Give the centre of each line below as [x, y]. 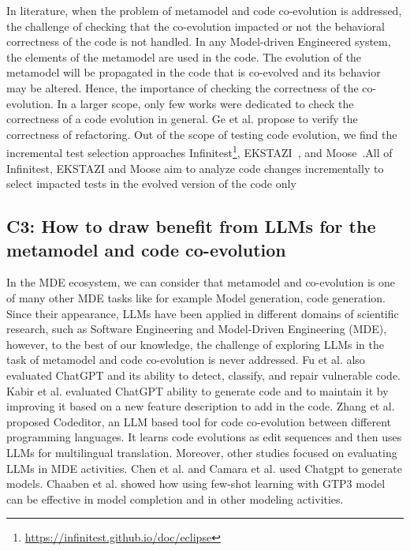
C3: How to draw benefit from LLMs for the [191, 226]
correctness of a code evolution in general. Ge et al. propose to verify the [182, 119]
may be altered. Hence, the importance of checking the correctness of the [183, 87]
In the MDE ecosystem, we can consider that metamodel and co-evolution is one [201, 282]
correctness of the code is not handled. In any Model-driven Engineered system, [199, 41]
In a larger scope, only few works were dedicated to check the [205, 103]
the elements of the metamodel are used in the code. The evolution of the [184, 56]
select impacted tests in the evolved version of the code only [151, 184]
